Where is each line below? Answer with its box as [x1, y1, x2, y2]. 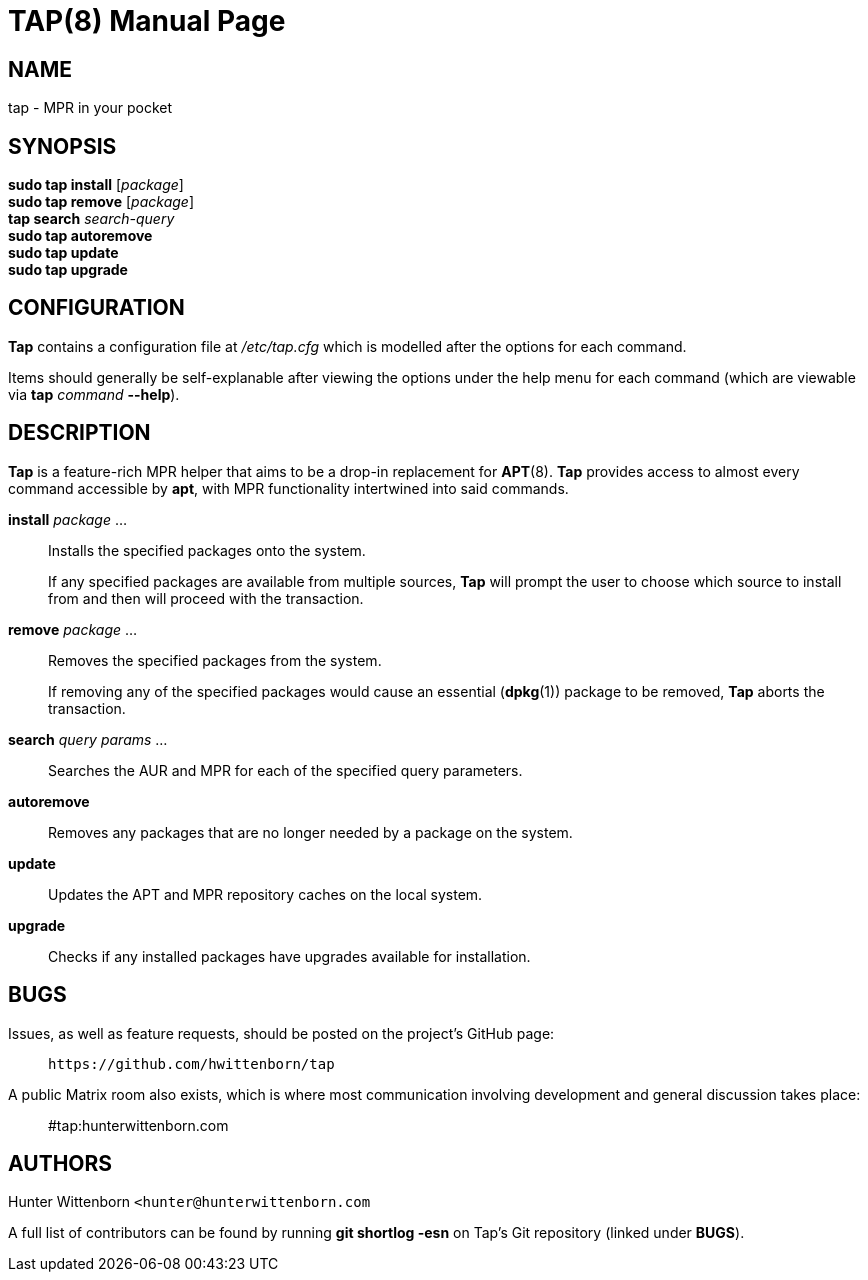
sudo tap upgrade [8, 261, 128, 279]
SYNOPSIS [8, 133, 117, 159]
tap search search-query [8, 210, 175, 228]
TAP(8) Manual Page [8, 4, 286, 38]
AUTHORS [8, 1150, 113, 1176]
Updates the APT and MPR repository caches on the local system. [48, 885, 483, 903]
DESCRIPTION [8, 420, 151, 446]
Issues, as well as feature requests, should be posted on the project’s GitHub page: [8, 1024, 555, 1042]
